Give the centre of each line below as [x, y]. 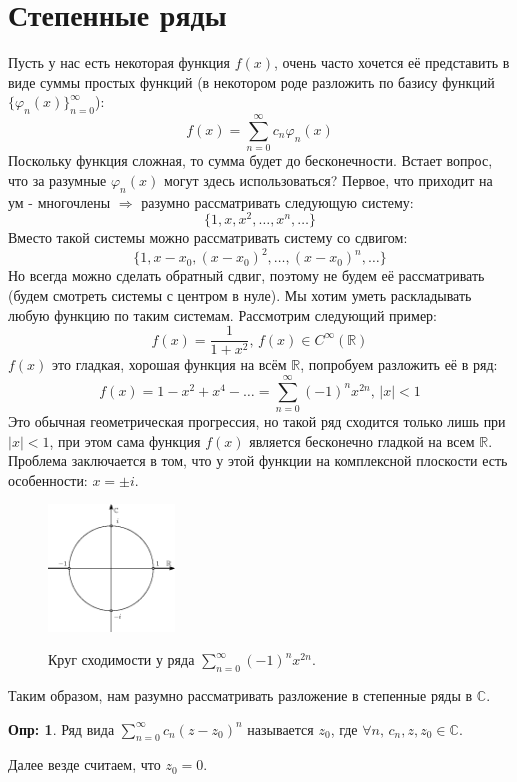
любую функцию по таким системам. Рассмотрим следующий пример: [222, 314]
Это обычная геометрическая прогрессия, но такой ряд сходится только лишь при [257, 420]
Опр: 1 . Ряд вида [61, 728]
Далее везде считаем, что [84, 764]
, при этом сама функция [125, 440]
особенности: [48, 479]
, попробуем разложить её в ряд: [399, 364]
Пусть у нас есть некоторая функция [119, 62]
